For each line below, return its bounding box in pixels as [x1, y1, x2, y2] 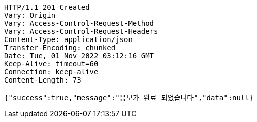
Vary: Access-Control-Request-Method [4, 19, 154, 27]
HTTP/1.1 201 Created [4, 3, 90, 11]
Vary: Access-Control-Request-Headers [4, 27, 158, 35]
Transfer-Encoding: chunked [4, 44, 116, 52]
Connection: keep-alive [4, 68, 99, 76]
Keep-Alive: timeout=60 [4, 60, 99, 68]
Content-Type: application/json [4, 35, 133, 44]
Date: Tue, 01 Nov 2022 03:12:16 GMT [4, 52, 154, 60]
